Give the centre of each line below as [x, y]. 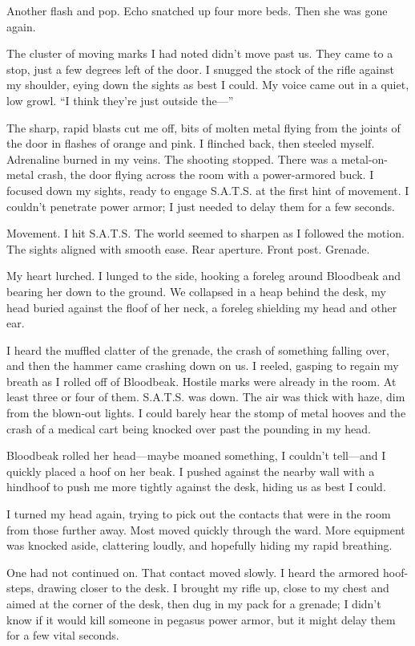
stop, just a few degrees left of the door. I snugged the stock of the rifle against [200, 69]
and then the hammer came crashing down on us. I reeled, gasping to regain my [203, 366]
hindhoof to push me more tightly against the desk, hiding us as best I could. [196, 487]
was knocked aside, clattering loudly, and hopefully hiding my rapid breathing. [199, 545]
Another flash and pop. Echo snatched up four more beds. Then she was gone [197, 10]
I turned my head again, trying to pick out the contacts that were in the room [199, 514]
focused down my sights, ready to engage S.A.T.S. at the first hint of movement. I [208, 190]
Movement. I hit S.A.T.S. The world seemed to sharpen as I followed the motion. [205, 233]
